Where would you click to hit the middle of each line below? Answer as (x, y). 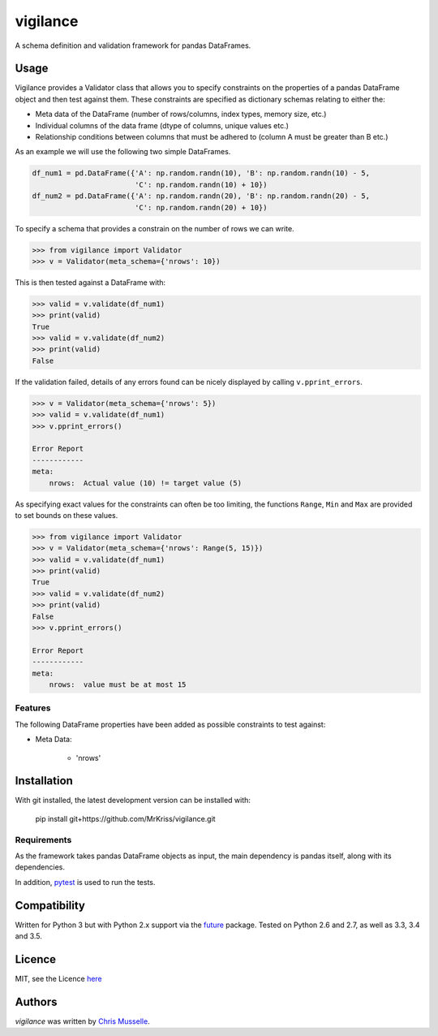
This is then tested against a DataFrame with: (90, 282)
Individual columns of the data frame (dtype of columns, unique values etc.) (162, 125)
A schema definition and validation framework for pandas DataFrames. (133, 45)
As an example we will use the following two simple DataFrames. (123, 152)
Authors (36, 1001)
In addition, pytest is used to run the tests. (85, 882)
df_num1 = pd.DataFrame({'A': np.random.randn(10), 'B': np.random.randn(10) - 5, (201, 173)
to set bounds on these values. (67, 515)
